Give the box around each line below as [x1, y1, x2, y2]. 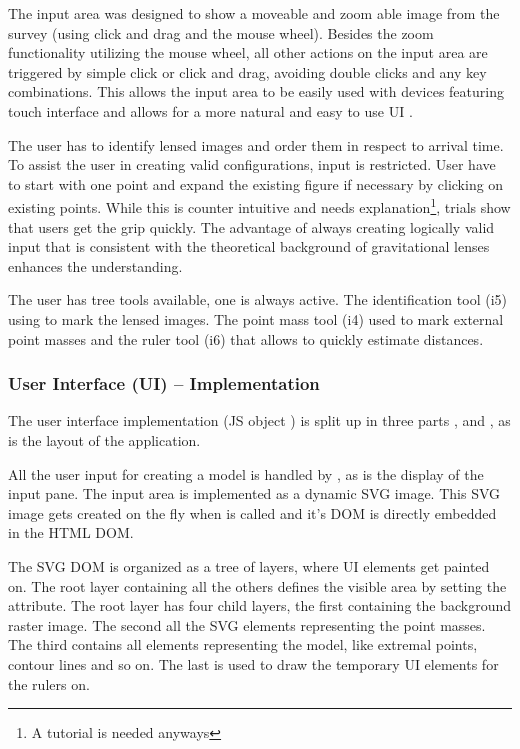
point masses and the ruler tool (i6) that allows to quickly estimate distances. [8, 328, 484, 349]
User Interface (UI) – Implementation [8, 371, 320, 396]
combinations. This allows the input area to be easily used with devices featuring [8, 81, 504, 102]
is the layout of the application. [8, 429, 201, 450]
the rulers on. [8, 673, 90, 694]
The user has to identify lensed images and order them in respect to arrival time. [8, 134, 504, 155]
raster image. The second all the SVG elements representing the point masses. [8, 614, 486, 635]
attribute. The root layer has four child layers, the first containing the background [8, 595, 511, 616]
